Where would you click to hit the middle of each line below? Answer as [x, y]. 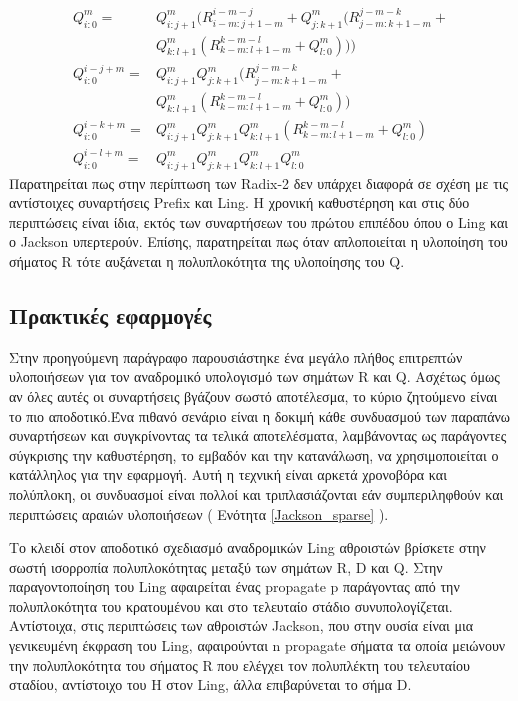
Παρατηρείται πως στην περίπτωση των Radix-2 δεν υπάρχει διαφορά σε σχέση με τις [259, 182]
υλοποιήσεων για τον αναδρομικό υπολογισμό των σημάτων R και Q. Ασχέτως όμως [254, 376]
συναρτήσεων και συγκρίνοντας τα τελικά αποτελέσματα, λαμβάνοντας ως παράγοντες [258, 435]
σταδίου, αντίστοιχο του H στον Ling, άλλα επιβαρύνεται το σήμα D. [210, 684]
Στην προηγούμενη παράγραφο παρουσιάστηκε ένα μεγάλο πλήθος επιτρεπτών [236, 356]
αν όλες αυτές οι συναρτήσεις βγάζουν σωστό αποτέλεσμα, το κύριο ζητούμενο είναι [253, 395]
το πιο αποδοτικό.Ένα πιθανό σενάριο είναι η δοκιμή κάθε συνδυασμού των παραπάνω [260, 415]
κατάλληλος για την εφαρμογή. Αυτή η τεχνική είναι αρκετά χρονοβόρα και [228, 474]
